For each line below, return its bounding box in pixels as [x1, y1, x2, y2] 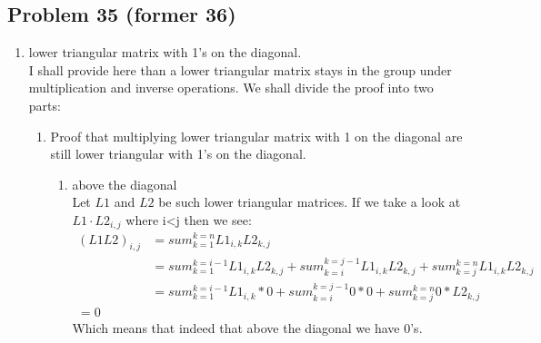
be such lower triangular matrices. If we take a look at [158, 192, 461, 211]
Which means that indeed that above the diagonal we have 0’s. [72, 318, 423, 338]
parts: [28, 95, 61, 114]
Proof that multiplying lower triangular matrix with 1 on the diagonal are [50, 126, 463, 145]
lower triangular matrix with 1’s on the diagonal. [28, 43, 302, 62]
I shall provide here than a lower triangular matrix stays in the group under [28, 60, 452, 79]
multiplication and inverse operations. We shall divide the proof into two [28, 78, 434, 97]
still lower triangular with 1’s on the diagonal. [50, 144, 306, 163]
